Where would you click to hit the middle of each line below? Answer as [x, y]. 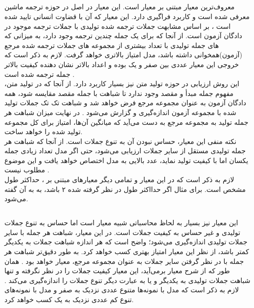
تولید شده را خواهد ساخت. [44, 131]
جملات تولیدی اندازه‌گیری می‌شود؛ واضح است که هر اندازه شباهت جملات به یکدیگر [126, 242]
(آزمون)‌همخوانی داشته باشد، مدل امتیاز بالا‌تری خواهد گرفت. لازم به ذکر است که [123, 55]
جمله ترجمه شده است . [40, 74]
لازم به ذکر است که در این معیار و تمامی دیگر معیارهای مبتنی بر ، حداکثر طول [119, 179]
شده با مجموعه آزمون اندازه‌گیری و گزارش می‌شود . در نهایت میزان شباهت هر [120, 112]
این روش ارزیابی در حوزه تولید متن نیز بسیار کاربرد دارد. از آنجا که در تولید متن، [122, 83]
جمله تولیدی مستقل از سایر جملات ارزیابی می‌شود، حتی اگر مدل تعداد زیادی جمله [125, 151]
